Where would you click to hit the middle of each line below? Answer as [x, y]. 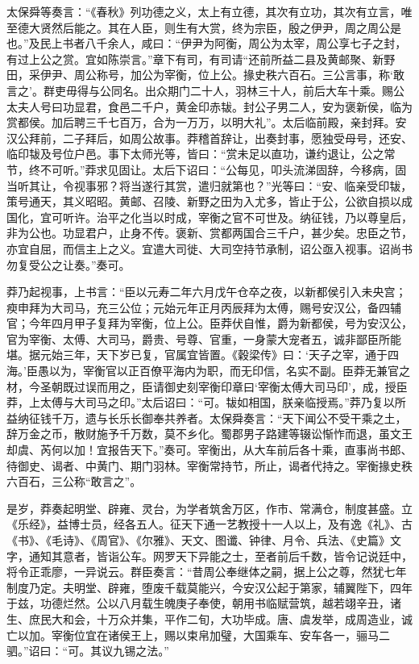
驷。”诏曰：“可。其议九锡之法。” [88, 651]
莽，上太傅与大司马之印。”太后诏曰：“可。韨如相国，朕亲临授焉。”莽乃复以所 [206, 402]
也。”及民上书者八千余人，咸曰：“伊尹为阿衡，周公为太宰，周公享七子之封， [207, 43]
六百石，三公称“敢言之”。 [74, 481]
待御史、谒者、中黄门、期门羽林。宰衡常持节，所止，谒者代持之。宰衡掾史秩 [209, 465]
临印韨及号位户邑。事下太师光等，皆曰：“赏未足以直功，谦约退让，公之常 [201, 154]
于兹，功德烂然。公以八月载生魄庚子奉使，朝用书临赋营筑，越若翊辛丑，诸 [204, 603]
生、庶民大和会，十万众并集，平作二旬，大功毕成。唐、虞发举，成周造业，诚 [209, 618]
